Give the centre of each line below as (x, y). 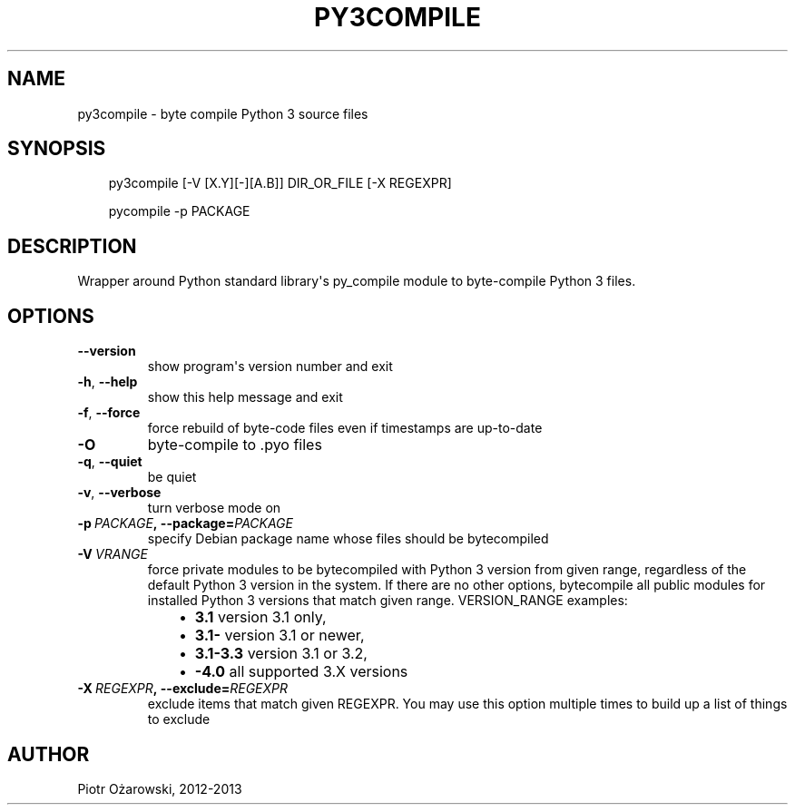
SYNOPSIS (57, 149)
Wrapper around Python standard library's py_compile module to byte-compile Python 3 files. (357, 281)
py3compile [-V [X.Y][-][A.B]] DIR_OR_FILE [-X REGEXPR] (280, 183)
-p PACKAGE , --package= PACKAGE (185, 523)
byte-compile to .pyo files (235, 445)
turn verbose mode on (214, 508)
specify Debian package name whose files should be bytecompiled (348, 539)
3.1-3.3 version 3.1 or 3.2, (281, 654)
